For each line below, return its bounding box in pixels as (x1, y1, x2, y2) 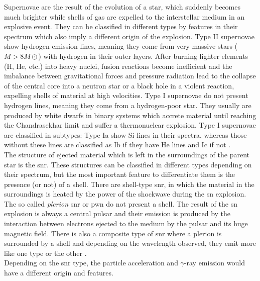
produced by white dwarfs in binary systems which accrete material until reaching (4, 110, 256, 120)
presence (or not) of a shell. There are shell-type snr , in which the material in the (4, 178, 254, 189)
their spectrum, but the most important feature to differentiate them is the (4, 169, 235, 179)
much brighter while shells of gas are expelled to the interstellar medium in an (4, 11, 245, 22)
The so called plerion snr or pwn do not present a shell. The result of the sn (4, 198, 237, 209)
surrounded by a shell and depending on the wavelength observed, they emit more (4, 238, 256, 248)
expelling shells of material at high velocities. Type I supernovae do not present (4, 90, 248, 101)
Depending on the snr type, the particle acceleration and (4, 257, 178, 268)
